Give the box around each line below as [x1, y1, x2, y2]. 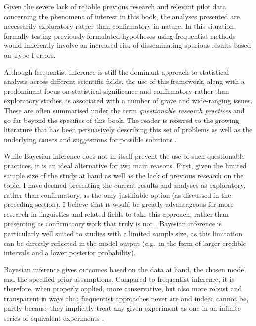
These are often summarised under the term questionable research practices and [4, 105, 245, 115]
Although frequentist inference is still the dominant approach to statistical [4, 66, 229, 77]
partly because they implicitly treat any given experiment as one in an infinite [4, 303, 241, 313]
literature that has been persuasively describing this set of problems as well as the [4, 124, 253, 135]
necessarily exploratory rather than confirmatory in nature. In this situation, [4, 21, 236, 31]
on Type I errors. [4, 49, 56, 60]
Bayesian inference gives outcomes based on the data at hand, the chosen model [4, 264, 246, 274]
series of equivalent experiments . [4, 312, 104, 323]
